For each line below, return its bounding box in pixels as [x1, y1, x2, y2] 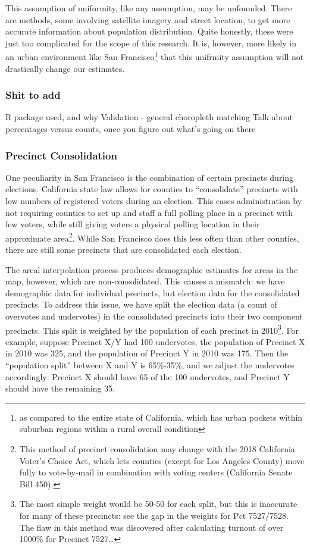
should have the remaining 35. [5, 382, 115, 394]
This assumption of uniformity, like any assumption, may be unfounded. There [5, 2, 292, 14]
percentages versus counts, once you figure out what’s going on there [5, 123, 256, 135]
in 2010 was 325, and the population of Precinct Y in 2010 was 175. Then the [5, 347, 289, 359]
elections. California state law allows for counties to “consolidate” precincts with [5, 183, 298, 195]
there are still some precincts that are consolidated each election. [5, 243, 242, 256]
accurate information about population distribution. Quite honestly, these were [5, 25, 293, 37]
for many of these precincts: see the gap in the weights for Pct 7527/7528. [19, 509, 289, 521]
